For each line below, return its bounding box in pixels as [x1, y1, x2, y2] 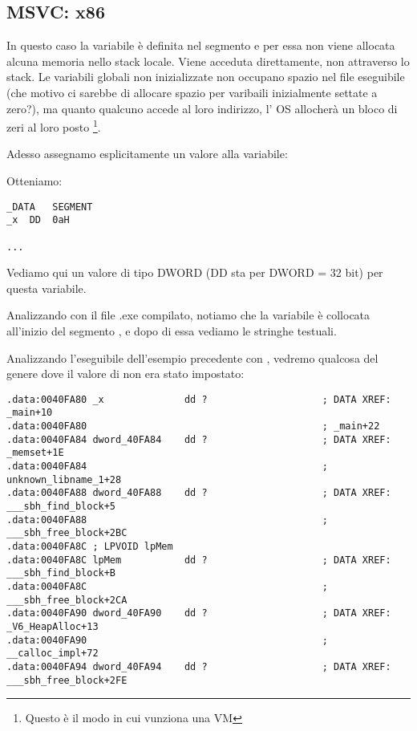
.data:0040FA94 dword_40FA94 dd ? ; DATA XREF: [6, 660, 391, 672]
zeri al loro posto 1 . [6, 116, 101, 135]
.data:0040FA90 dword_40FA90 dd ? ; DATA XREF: [6, 607, 391, 619]
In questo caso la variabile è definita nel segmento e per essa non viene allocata [6, 37, 395, 54]
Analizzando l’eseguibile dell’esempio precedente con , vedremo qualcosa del [6, 349, 379, 366]
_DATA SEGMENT [6, 201, 93, 213]
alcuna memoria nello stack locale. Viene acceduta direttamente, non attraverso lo [6, 52, 410, 69]
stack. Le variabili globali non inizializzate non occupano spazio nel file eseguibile [6, 68, 405, 85]
